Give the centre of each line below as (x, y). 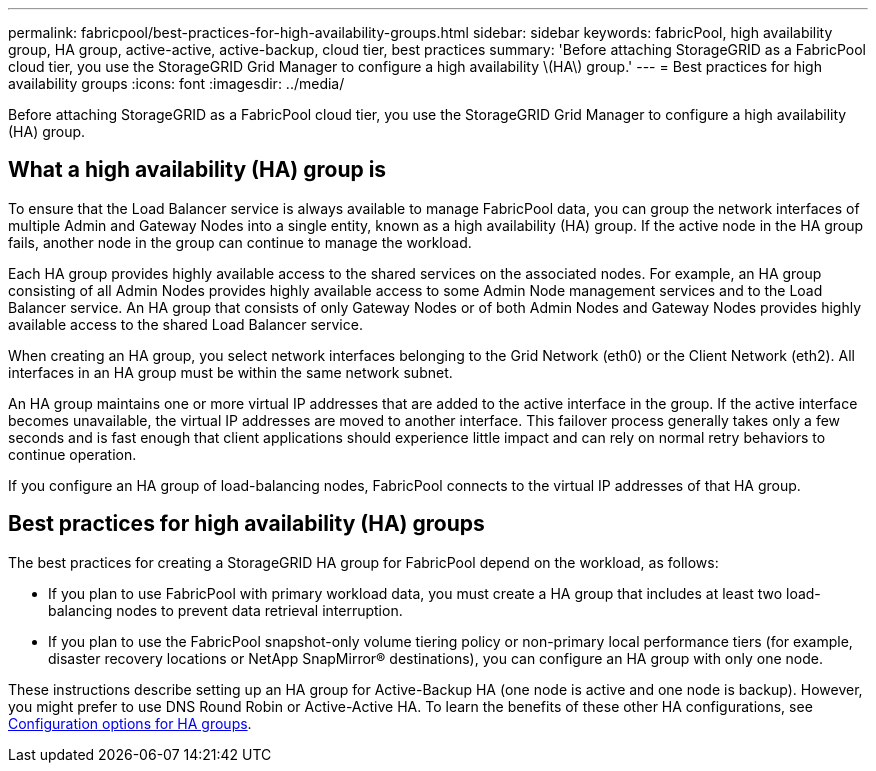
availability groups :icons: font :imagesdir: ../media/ (176, 83)
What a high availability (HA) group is (197, 170)
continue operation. (72, 454)
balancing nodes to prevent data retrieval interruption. (225, 610)
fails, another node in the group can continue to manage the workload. (240, 242)
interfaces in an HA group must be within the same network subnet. (230, 372)
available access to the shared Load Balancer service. (185, 324)
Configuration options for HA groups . (130, 723)
